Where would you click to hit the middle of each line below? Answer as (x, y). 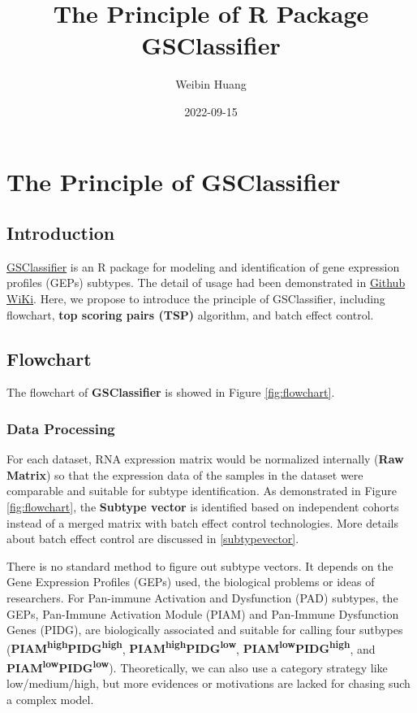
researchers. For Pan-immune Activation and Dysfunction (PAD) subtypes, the (202, 598)
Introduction (61, 233)
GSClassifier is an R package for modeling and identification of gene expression (203, 266)
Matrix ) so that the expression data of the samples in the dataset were (185, 474)
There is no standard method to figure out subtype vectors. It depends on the (200, 565)
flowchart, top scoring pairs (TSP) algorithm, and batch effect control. (190, 314)
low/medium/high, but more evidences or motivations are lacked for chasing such (208, 683)
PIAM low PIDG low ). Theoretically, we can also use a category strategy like (197, 666)
